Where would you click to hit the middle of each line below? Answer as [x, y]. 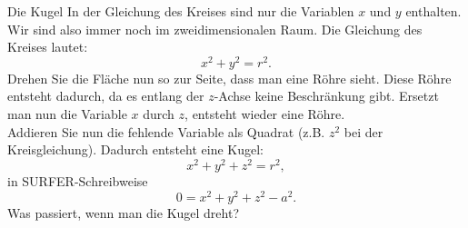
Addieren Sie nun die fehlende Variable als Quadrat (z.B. [166, 131]
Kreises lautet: [48, 47]
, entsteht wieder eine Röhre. [265, 114]
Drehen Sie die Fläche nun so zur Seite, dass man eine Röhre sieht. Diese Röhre [229, 78]
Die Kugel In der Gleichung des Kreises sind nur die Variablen [181, 11]
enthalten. [433, 11]
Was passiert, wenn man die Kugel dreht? [124, 212]
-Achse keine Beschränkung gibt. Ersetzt [326, 96]
